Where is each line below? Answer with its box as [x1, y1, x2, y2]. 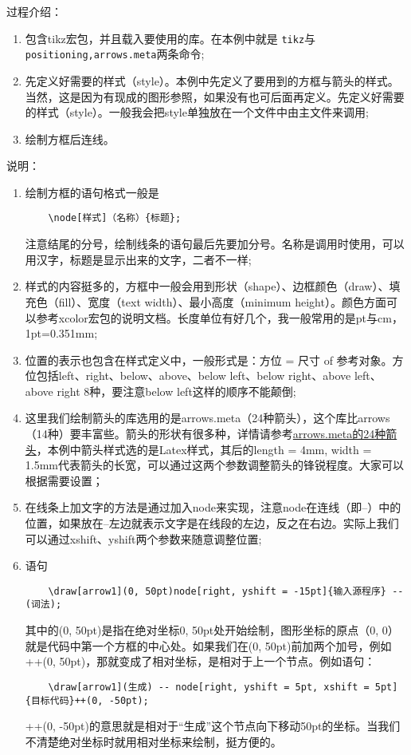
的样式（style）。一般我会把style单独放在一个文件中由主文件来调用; [25, 104, 369, 121]
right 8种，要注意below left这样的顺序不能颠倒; [57, 382, 296, 399]
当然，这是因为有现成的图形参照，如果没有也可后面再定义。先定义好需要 [25, 88, 405, 105]
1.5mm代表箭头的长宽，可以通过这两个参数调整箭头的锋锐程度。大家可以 [25, 457, 405, 473]
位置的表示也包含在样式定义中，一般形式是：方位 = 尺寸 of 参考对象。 [25, 351, 393, 368]
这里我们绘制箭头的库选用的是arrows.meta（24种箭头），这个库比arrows [25, 409, 390, 426]
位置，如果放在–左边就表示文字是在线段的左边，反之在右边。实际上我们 [25, 515, 399, 532]
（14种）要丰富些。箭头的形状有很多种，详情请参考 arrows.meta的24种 [25, 425, 386, 442]
